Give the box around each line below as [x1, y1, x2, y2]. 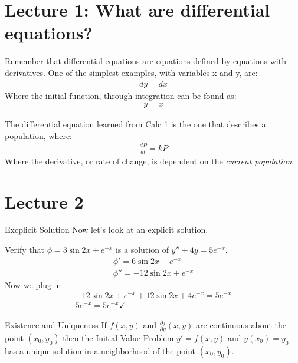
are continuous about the [196, 318, 287, 331]
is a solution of [115, 243, 169, 256]
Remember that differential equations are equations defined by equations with [5, 55, 286, 67]
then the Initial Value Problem [63, 331, 174, 344]
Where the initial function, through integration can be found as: [5, 89, 237, 101]
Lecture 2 [5, 189, 84, 213]
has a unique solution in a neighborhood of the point [5, 344, 196, 357]
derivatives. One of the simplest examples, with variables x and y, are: [5, 66, 258, 78]
